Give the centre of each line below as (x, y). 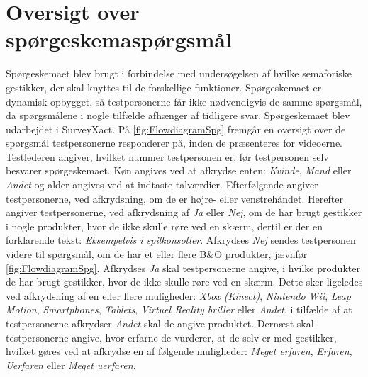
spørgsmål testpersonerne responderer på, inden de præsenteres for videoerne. (174, 143)
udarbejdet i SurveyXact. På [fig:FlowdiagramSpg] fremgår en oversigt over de (176, 129)
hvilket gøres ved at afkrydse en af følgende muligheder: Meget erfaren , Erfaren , (179, 351)
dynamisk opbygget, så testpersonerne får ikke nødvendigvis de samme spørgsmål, (184, 101)
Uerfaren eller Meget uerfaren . (71, 365)
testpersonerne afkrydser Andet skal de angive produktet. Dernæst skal (160, 323)
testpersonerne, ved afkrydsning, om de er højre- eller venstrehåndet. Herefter (174, 198)
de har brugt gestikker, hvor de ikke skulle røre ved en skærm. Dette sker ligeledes (184, 282)
